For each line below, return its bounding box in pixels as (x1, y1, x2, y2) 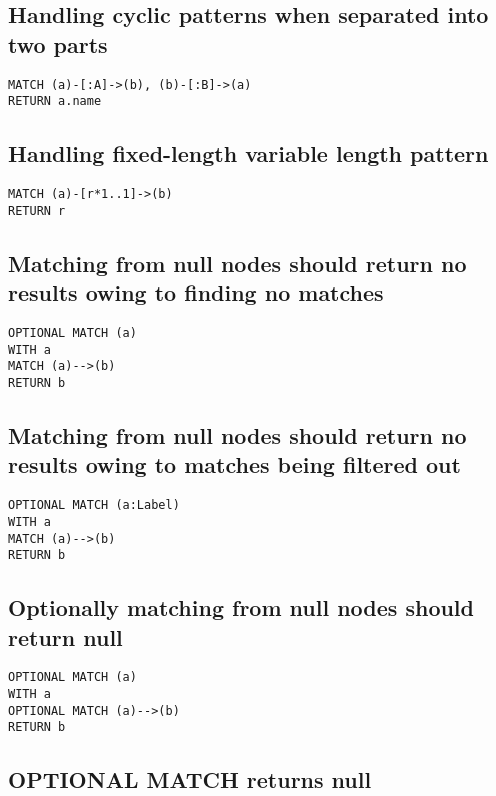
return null (8, 621, 123, 652)
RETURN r (8, 203, 66, 218)
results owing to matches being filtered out (8, 449, 461, 480)
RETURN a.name (8, 94, 102, 109)
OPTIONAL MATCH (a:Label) (8, 498, 180, 513)
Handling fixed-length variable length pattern (8, 138, 489, 169)
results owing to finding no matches (8, 277, 384, 308)
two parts (8, 28, 108, 59)
